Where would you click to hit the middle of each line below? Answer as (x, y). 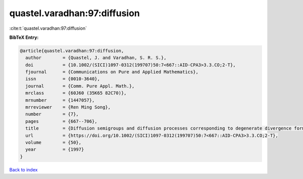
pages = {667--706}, (62, 121)
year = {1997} (55, 150)
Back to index (23, 169)
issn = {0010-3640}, (63, 79)
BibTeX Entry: (24, 37)
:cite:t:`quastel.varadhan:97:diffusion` (48, 28)
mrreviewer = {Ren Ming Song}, (68, 107)
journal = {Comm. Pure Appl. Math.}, (80, 86)
